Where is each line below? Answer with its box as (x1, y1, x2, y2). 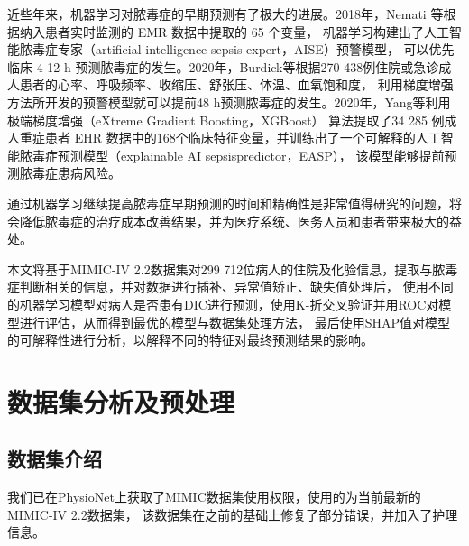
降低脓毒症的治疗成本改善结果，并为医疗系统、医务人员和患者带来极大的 (19, 211, 449, 230)
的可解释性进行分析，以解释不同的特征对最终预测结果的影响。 (7, 330, 373, 349)
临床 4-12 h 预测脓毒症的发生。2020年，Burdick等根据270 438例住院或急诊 (7, 57, 439, 76)
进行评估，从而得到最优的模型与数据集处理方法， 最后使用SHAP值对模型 (19, 312, 450, 331)
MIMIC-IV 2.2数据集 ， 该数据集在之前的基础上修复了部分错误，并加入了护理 (7, 504, 458, 523)
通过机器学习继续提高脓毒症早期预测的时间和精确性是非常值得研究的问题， (7, 193, 449, 212)
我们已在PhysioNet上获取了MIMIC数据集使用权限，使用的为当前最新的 (7, 487, 421, 506)
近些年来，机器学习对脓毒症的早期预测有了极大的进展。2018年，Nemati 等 (7, 5, 444, 23)
